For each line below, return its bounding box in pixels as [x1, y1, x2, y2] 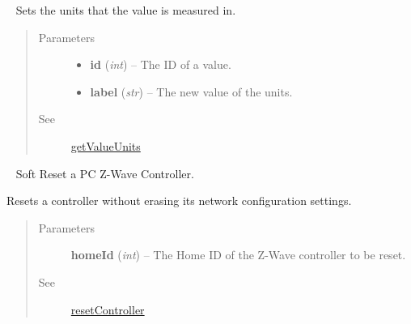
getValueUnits [70, 137, 141, 154]
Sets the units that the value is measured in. [15, 2, 236, 18]
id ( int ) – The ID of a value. [90, 56, 231, 73]
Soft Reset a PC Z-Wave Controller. [15, 164, 194, 181]
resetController [70, 301, 145, 318]
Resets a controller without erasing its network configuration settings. [6, 192, 352, 209]
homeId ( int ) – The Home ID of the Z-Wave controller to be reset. [70, 246, 406, 263]
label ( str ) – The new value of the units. [90, 83, 293, 100]
